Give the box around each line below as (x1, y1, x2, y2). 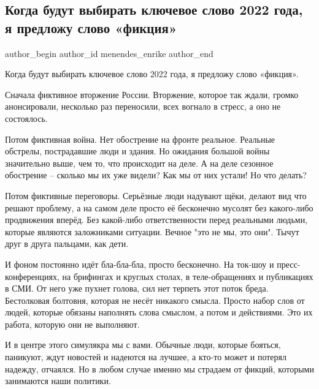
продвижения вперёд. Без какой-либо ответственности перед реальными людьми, (5, 213, 308, 226)
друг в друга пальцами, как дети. (5, 237, 129, 250)
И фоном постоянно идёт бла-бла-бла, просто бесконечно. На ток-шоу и (5, 257, 274, 270)
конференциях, (5, 270, 60, 282)
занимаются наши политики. (5, 374, 111, 387)
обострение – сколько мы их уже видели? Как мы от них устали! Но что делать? (5, 168, 307, 181)
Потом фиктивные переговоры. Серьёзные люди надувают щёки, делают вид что (5, 189, 307, 202)
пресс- (277, 257, 301, 270)
